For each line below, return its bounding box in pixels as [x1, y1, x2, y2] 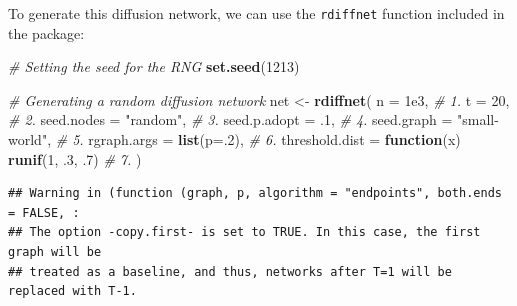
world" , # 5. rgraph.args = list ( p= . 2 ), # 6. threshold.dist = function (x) [8, 129, 461, 150]
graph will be [8, 245, 102, 259]
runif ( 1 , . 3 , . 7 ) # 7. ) [8, 148, 142, 169]
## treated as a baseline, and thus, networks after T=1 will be [8, 264, 452, 279]
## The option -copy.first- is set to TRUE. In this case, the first [8, 225, 481, 240]
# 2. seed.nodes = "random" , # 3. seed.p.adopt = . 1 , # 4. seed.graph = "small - [8, 109, 499, 130]
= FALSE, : [8, 205, 80, 220]
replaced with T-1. [8, 284, 137, 299]
